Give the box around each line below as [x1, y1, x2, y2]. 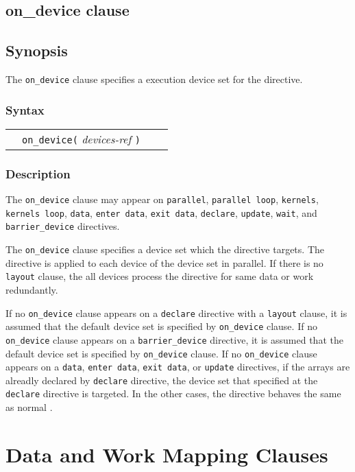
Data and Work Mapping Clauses [5, 440, 328, 468]
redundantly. [5, 282, 58, 296]
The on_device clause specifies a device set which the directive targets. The [5, 242, 324, 257]
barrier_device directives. [5, 219, 120, 233]
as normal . [5, 400, 53, 414]
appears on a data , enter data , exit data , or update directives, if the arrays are [5, 359, 350, 374]
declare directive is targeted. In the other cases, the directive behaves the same [5, 386, 341, 401]
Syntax [5, 101, 45, 118]
